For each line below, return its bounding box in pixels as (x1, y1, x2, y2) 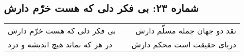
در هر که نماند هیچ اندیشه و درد (8, 39, 112, 50)
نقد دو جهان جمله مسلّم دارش (135, 25, 236, 36)
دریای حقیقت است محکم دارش (131, 39, 236, 50)
